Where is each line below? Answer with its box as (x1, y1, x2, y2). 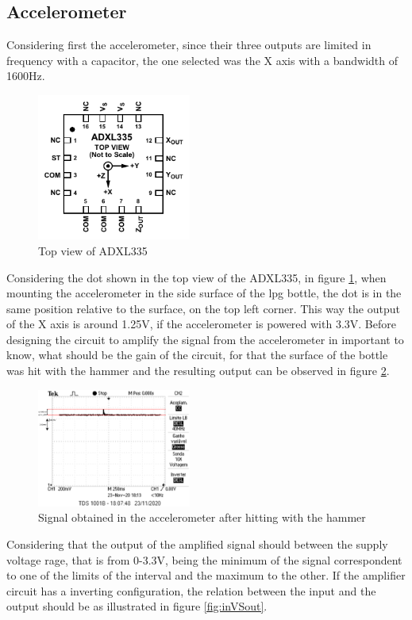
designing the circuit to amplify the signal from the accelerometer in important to (6, 331, 404, 347)
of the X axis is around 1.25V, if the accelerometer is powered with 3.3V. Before (6, 316, 396, 332)
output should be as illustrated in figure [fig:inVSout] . (6, 598, 268, 614)
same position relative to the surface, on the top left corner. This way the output (6, 300, 400, 316)
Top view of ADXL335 (38, 242, 148, 258)
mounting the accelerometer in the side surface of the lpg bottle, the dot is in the (6, 285, 402, 301)
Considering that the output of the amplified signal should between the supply (6, 536, 388, 553)
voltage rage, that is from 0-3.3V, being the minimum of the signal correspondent (6, 551, 402, 568)
